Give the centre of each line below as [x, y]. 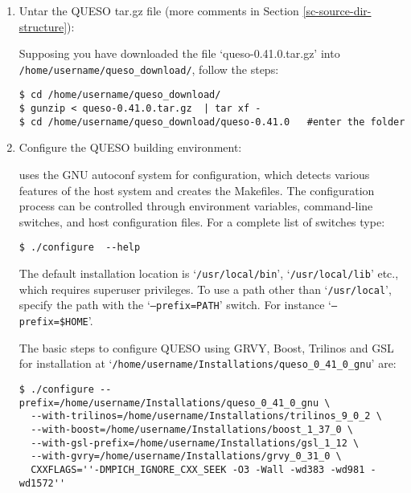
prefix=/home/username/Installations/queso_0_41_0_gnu [169, 403]
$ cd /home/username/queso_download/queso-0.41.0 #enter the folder [212, 122]
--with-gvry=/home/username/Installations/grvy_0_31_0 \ [186, 456]
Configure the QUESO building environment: [130, 147]
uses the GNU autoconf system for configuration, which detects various [194, 174]
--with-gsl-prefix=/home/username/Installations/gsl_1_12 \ [195, 443]
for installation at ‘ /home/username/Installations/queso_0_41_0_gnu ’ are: [208, 363]
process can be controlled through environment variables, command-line [196, 206]
